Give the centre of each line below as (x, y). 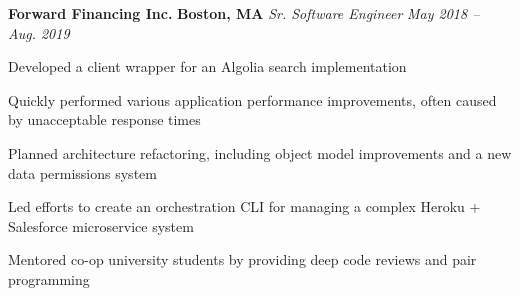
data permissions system (82, 172)
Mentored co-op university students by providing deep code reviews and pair (242, 259)
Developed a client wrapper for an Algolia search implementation (207, 66)
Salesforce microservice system (101, 225)
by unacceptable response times (104, 119)
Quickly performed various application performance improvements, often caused (252, 99)
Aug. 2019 (39, 32)
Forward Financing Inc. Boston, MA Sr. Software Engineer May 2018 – (244, 13)
